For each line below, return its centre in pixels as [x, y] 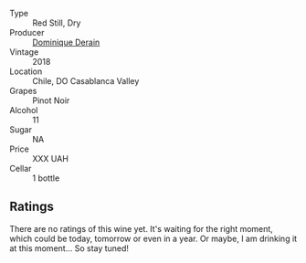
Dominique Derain [66, 42]
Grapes [23, 91]
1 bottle [46, 178]
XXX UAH [50, 158]
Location [26, 71]
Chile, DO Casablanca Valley [86, 81]
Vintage [24, 52]
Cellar [21, 168]
